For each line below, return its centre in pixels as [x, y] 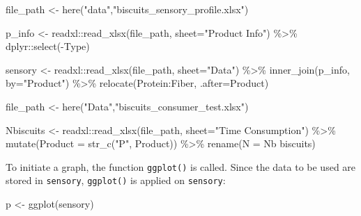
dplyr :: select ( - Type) [48, 46]
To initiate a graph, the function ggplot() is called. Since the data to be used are [181, 166]
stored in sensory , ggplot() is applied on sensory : [116, 180]
